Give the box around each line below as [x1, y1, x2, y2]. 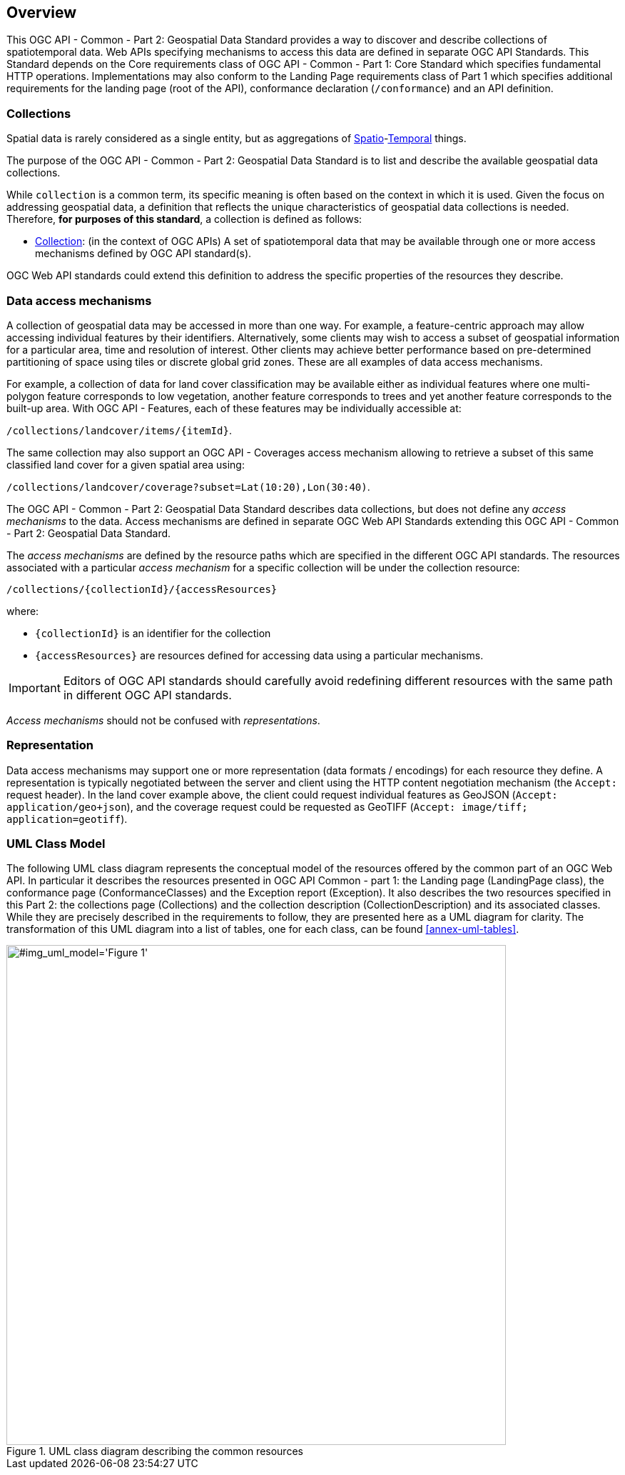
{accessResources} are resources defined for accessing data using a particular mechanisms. [35, 649, 484, 661]
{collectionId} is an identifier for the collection [35, 626, 271, 639]
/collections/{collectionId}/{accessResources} [6, 583, 278, 595]
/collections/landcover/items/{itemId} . [6, 424, 232, 436]
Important [9, 680, 61, 695]
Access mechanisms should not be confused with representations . [6, 714, 320, 726]
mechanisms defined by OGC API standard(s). [35, 247, 252, 260]
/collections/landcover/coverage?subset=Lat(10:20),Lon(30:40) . [6, 480, 370, 493]
